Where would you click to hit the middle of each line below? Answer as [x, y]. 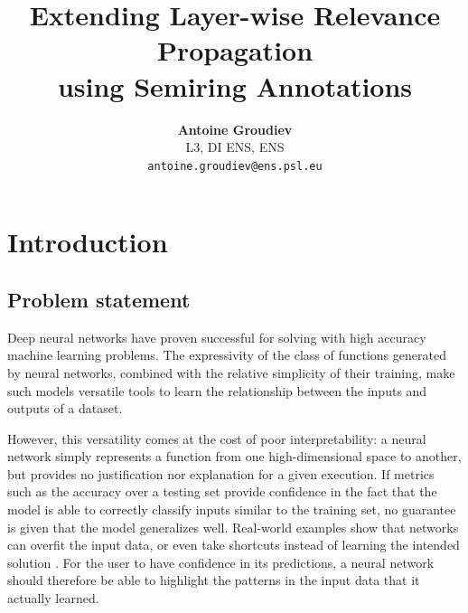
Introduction [88, 242]
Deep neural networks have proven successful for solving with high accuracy [217, 337]
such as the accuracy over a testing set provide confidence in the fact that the [222, 491]
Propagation [235, 50]
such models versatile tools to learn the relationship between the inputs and [217, 390]
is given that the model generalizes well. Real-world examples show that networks [233, 527]
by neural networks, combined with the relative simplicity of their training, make [231, 372]
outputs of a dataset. [65, 408]
